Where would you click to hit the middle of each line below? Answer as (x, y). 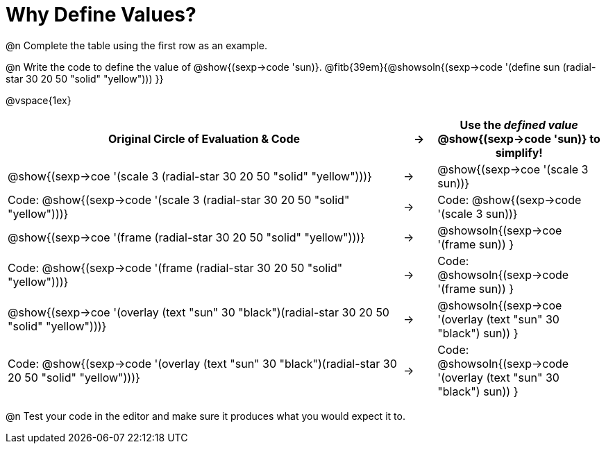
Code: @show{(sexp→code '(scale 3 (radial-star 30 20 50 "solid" (179, 200)
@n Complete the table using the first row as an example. (136, 45)
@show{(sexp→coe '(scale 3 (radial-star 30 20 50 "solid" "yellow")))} (190, 176)
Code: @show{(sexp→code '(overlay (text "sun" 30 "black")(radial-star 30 (202, 363)
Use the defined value (519, 125)
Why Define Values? (101, 15)
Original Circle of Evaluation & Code (204, 138)
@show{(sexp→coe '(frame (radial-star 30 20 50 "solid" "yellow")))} (186, 237)
